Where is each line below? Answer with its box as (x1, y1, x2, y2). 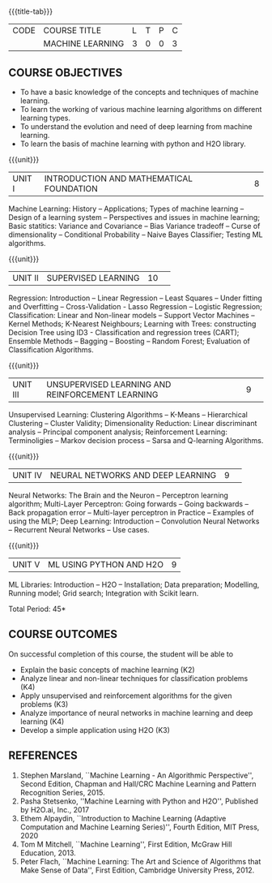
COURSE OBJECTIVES (8, 66, 123, 80)
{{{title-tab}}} (8, 6, 53, 16)
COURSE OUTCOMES (8, 627, 118, 641)
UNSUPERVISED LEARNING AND (46, 379, 172, 390)
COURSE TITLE (43, 25, 102, 37)
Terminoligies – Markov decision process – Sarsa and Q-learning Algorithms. (8, 436, 264, 445)
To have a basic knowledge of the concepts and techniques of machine (19, 88, 259, 97)
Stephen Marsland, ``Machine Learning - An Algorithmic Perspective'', (19, 770, 254, 780)
